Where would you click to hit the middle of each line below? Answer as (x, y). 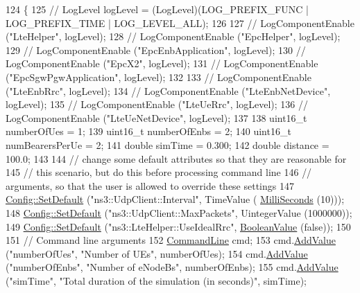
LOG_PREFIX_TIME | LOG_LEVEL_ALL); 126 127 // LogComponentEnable (180, 23)
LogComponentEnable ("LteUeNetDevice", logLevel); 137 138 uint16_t (156, 117)
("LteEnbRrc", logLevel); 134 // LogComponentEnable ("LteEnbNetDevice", (168, 90)
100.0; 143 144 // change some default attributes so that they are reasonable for (176, 158)
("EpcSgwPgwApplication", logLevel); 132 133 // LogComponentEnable (158, 77)
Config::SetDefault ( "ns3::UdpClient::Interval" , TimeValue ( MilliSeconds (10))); (175, 199)
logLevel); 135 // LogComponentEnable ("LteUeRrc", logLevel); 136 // (157, 104)
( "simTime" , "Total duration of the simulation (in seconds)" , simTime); (156, 280)
